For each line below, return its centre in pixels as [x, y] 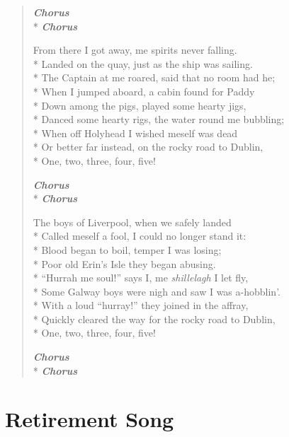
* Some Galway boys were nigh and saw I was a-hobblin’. [157, 291]
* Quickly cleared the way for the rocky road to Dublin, [154, 319]
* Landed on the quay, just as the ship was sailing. [143, 63]
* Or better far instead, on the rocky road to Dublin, [148, 147]
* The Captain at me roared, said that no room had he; [154, 77]
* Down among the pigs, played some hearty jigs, [140, 105]
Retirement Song [90, 419]
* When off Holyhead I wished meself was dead [135, 133]
